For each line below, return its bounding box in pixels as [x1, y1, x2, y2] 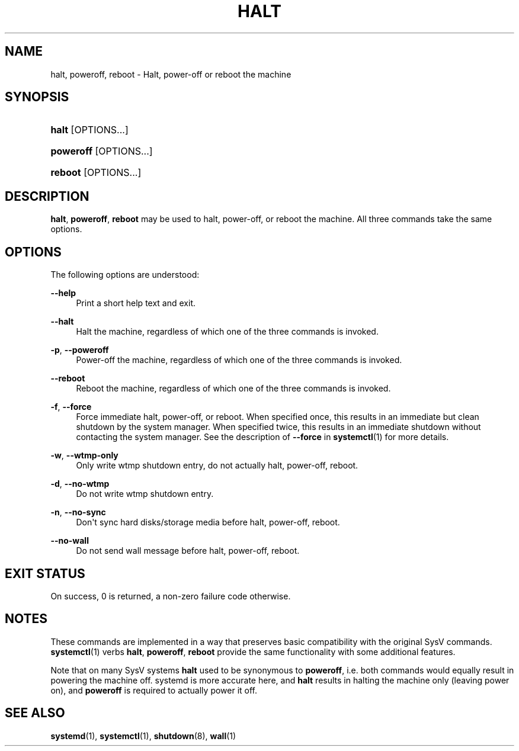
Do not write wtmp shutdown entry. [76, 489, 214, 499]
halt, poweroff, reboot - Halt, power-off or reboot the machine [50, 69, 291, 79]
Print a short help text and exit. [76, 298, 196, 309]
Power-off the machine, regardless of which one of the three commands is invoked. [76, 355, 402, 365]
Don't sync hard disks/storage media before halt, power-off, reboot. [76, 517, 340, 528]
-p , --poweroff [50, 345, 109, 355]
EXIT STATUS [5, 566, 85, 581]
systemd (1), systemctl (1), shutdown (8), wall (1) [50, 730, 236, 741]
